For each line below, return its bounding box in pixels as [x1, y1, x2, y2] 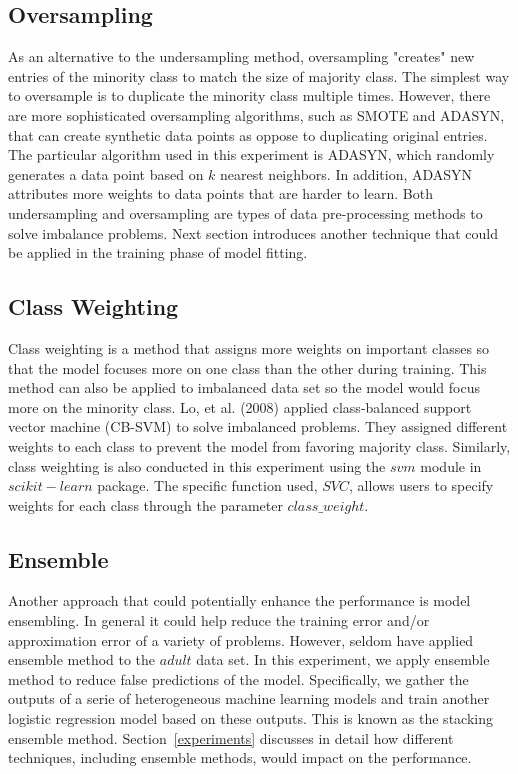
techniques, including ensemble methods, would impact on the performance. [8, 747, 472, 768]
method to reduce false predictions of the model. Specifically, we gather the [8, 668, 469, 689]
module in [420, 455, 482, 476]
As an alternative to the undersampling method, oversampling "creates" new [8, 46, 475, 67]
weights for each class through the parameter [8, 494, 283, 515]
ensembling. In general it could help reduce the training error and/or [8, 610, 430, 631]
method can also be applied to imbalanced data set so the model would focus [8, 377, 481, 398]
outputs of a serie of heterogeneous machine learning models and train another [8, 688, 490, 709]
